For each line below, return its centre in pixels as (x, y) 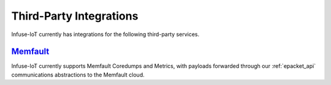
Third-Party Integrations (75, 16)
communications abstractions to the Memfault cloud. (78, 75)
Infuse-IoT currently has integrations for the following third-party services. (105, 34)
